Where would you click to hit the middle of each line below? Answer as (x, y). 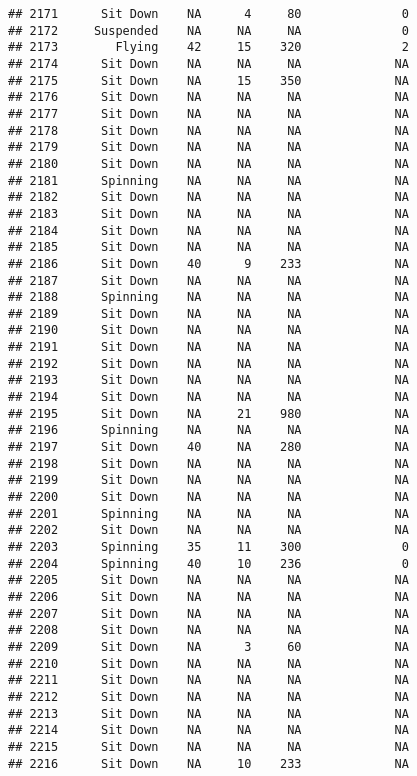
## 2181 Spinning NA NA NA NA (208, 180)
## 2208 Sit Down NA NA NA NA (208, 630)
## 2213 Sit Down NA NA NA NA (208, 713)
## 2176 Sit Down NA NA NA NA (208, 97)
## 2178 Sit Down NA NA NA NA (208, 130)
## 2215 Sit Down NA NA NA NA (208, 746)
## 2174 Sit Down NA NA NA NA (208, 63)
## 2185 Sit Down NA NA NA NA (208, 247)
